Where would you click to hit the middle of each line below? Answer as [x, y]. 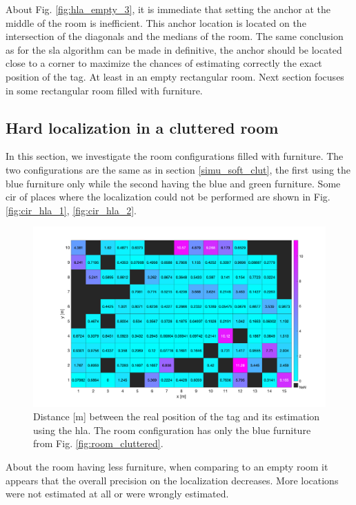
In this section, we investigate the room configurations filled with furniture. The [175, 156]
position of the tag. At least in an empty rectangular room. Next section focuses [175, 76]
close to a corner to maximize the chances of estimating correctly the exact [164, 63]
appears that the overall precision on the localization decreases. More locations [172, 480]
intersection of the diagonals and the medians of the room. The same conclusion [175, 36]
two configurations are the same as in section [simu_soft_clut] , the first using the [178, 169]
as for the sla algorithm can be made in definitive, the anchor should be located [174, 49]
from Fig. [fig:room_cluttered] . [98, 443]
